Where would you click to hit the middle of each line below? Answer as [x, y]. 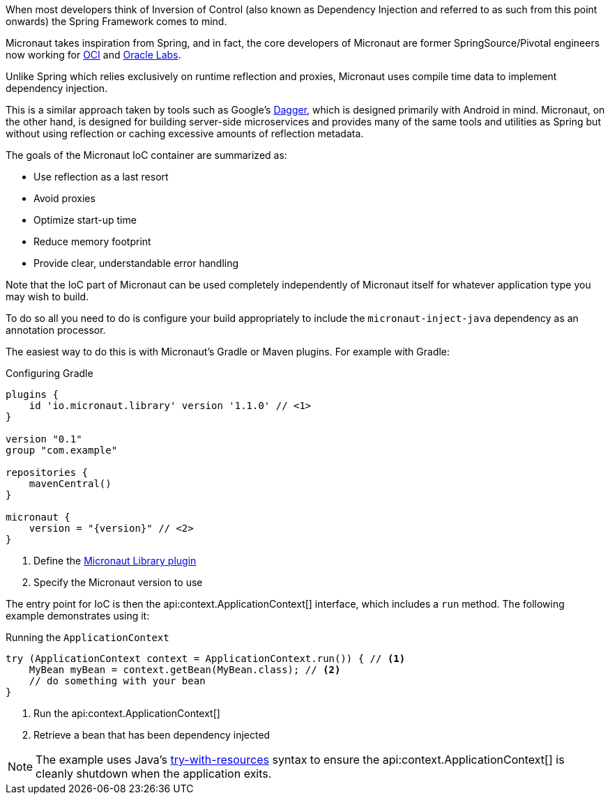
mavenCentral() [70, 484]
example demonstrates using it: [78, 616]
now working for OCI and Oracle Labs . [93, 55]
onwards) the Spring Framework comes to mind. [116, 21]
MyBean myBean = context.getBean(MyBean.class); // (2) [185, 670]
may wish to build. [47, 297]
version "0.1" [44, 439]
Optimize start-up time [85, 220]
